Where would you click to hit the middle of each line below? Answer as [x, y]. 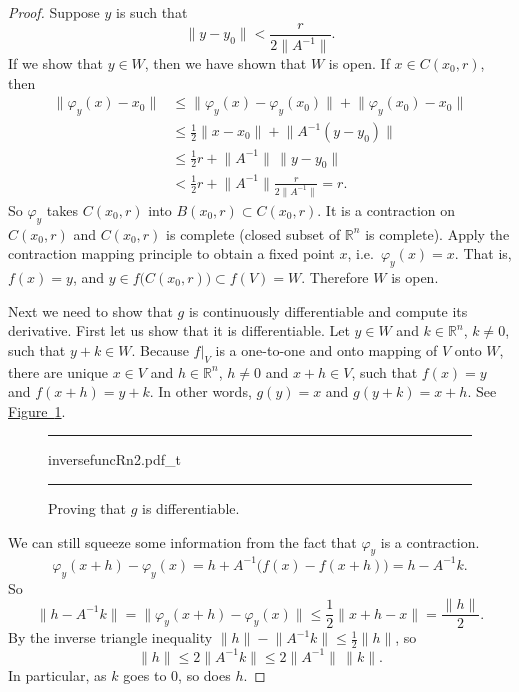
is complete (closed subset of [253, 233]
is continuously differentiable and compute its [328, 310]
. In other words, [200, 391]
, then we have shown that [225, 63]
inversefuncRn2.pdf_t [114, 459]
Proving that [87, 507]
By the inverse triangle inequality [110, 637]
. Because [160, 349]
